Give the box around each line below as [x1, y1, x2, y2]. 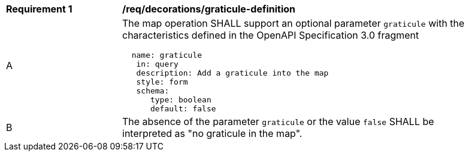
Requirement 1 [6, 3, 72, 15]
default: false [150, 104, 216, 113]
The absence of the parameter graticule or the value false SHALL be [122, 116, 434, 127]
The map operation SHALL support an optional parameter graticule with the [122, 17, 465, 29]
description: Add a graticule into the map [136, 68, 329, 77]
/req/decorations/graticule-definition [122, 3, 296, 15]
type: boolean [150, 95, 211, 104]
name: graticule [131, 51, 202, 60]
